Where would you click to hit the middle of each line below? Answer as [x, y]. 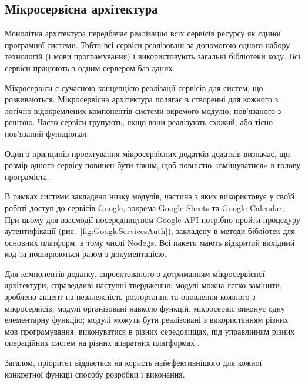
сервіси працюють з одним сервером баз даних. [90, 67]
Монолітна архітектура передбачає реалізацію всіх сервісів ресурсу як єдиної [143, 33]
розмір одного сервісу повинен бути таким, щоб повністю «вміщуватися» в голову [153, 165]
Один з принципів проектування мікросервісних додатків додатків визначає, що [147, 153]
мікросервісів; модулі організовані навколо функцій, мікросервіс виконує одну [145, 308]
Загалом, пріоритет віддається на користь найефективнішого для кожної [133, 363]
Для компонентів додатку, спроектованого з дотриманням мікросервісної [135, 273]
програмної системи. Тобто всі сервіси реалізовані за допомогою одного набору [148, 44]
